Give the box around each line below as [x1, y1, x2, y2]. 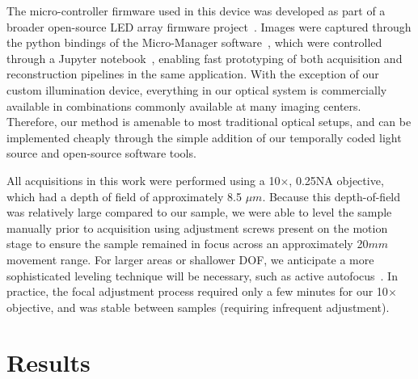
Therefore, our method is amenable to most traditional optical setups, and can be [6, 113, 412, 130]
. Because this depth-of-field [262, 187, 401, 204]
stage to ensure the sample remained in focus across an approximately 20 [6, 235, 369, 252]
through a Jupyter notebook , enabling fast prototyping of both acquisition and [6, 49, 403, 66]
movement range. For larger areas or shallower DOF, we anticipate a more [6, 251, 374, 267]
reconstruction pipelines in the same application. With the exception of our [6, 65, 379, 82]
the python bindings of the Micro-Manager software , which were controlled [6, 34, 382, 51]
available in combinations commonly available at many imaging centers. [6, 97, 361, 114]
